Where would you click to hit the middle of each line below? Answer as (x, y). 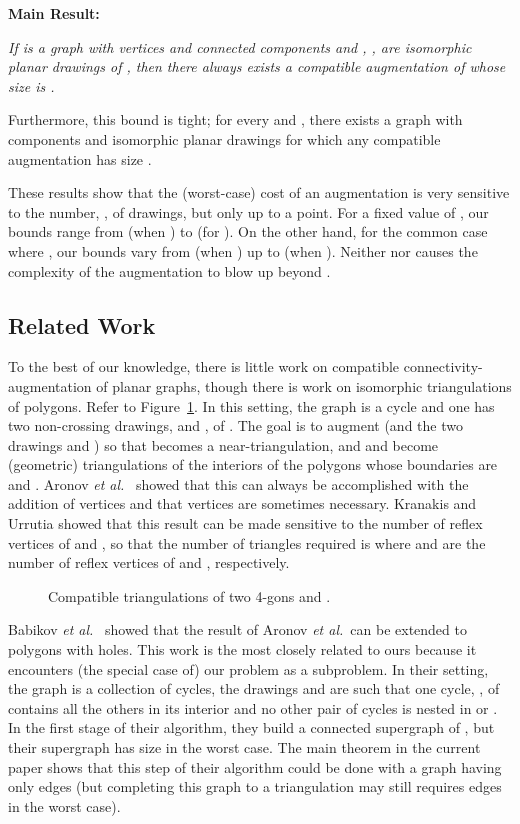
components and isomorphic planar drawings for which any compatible (224, 138)
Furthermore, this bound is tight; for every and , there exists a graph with (235, 119)
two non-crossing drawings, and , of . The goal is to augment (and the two (235, 425)
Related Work (82, 324)
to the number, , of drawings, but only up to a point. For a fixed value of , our (248, 211)
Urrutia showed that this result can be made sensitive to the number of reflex (245, 523)
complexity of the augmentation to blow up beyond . (169, 270)
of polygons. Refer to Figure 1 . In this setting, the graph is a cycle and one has (251, 405)
